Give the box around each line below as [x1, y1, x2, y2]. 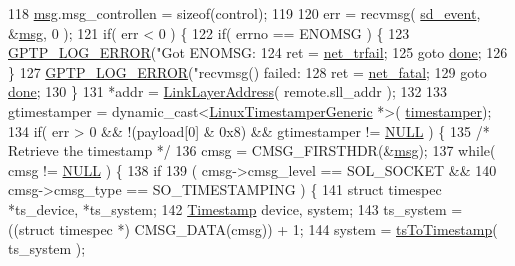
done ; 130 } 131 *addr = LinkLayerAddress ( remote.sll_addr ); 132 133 [8, 81, 448, 102]
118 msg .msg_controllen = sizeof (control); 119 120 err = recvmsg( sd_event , [8, 3, 481, 23]
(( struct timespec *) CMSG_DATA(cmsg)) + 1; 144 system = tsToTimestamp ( [8, 218, 498, 239]
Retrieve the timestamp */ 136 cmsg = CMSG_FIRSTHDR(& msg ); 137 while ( [8, 140, 496, 161]
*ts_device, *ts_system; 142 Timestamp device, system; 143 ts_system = [8, 198, 463, 219]
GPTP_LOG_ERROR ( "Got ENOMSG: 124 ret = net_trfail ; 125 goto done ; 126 [8, 42, 508, 63]
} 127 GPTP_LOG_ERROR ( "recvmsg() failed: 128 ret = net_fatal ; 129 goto [8, 61, 487, 82]
